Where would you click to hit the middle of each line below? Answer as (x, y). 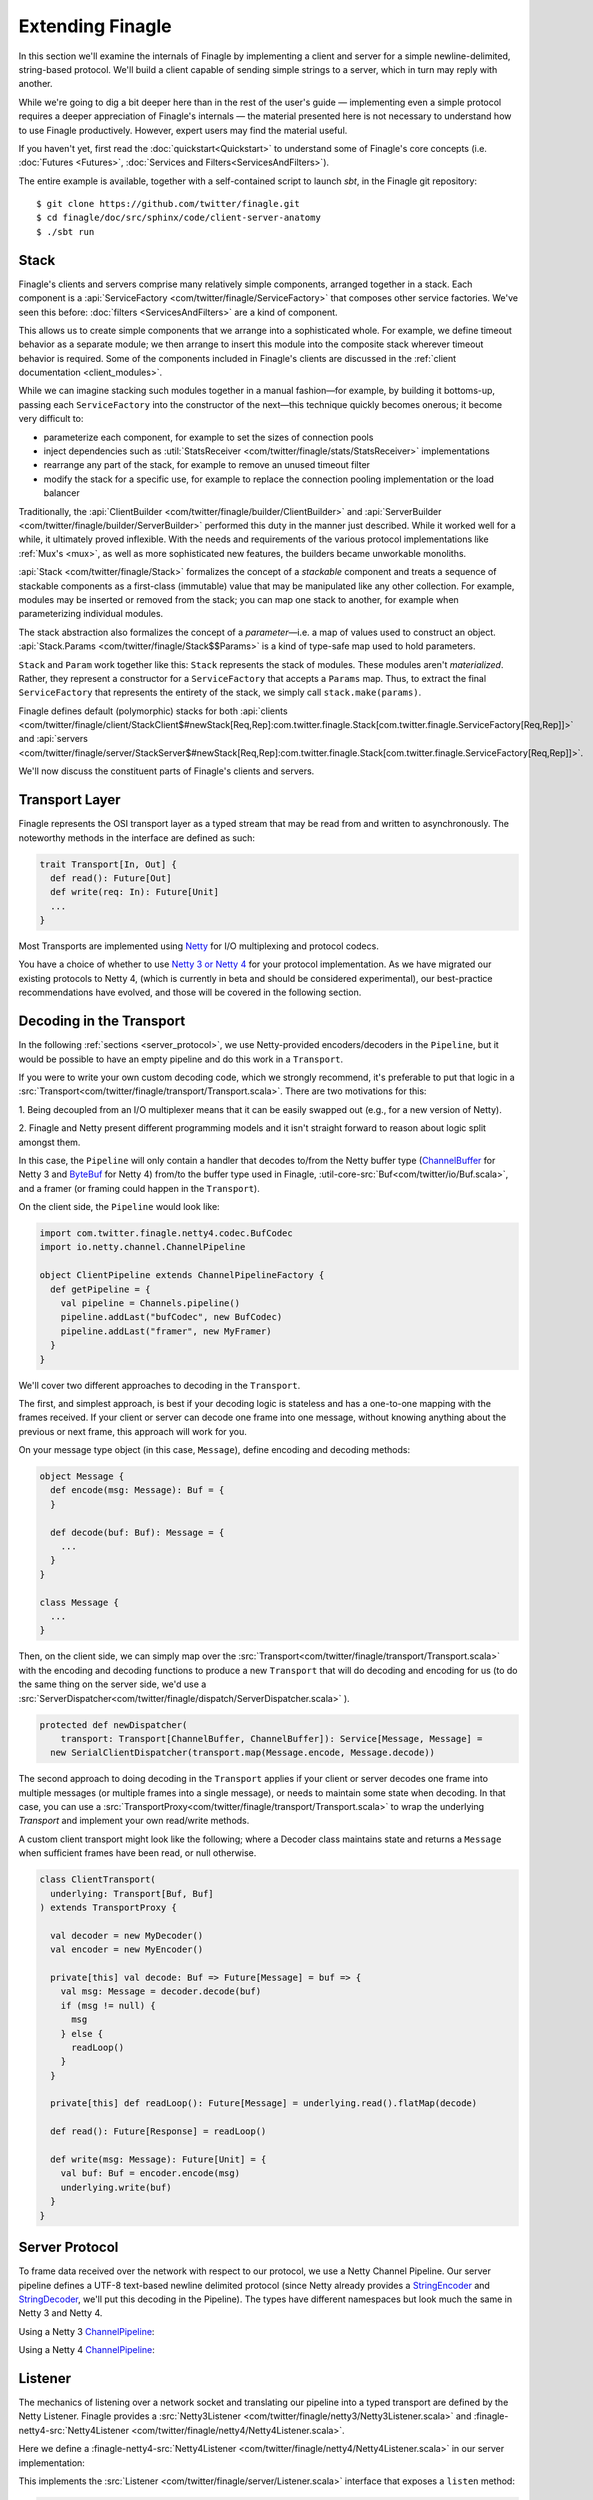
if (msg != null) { (108, 2005)
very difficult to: (51, 419)
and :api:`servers (53, 739)
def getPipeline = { (100, 1289)
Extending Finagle (95, 26)
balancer (61, 493)
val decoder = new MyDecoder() (127, 1935)
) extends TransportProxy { (108, 1908)
